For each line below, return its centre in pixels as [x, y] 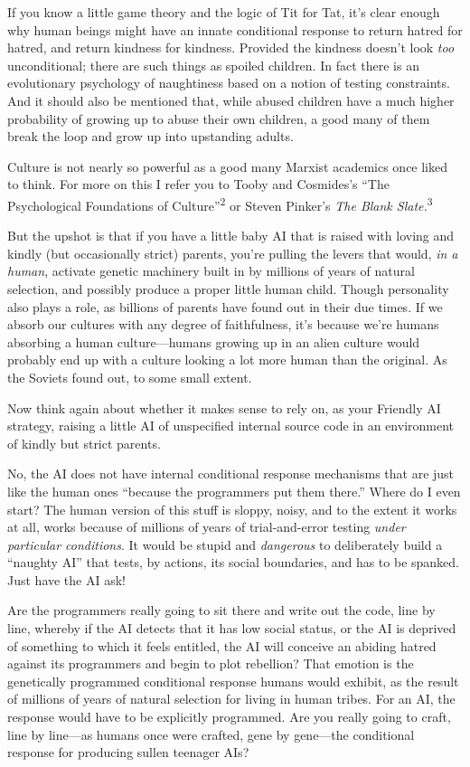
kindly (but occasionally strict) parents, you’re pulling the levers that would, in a [233, 253]
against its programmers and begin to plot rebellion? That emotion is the [211, 663]
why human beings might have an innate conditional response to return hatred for [235, 29]
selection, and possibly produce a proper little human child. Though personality [228, 288]
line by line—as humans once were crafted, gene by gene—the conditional [211, 734]
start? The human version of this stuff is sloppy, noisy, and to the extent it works [232, 509]
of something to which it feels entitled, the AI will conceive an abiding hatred [222, 645]
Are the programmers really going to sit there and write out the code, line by [221, 610]
